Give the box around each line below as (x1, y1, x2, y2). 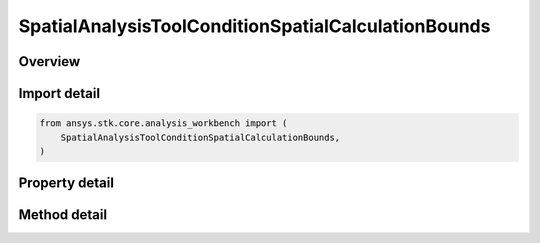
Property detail (18, 175, 115, 192)
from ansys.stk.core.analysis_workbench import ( (39, 118, 288, 129)
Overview (18, 53, 81, 70)
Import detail (18, 85, 100, 102)
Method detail (18, 206, 108, 224)
